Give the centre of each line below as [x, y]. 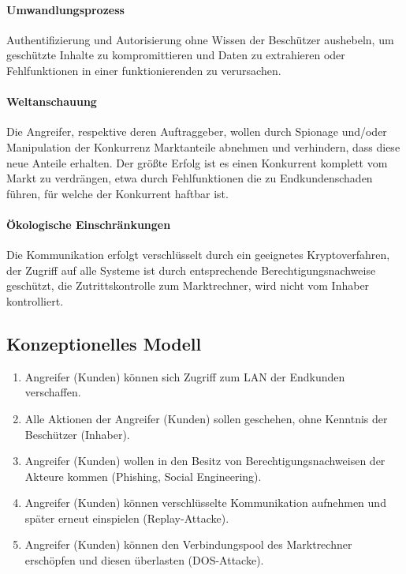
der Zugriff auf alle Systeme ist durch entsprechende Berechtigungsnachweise [191, 270]
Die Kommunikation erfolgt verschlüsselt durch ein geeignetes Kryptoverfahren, [198, 255]
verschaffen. [53, 392]
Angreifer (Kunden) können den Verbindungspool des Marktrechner [188, 544]
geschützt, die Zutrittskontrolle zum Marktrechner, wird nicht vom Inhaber [188, 285]
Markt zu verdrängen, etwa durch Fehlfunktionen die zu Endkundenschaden [190, 178]
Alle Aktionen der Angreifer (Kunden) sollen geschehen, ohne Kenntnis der [206, 418]
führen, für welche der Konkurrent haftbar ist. [117, 193]
